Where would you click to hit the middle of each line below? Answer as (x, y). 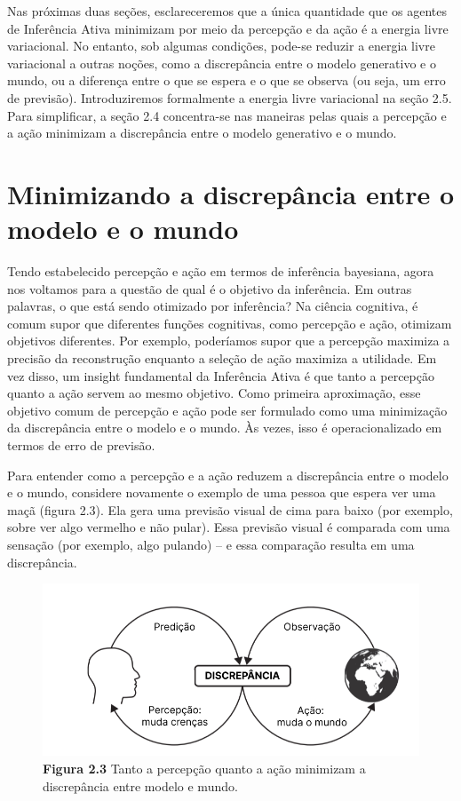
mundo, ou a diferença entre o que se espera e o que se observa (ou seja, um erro (227, 80)
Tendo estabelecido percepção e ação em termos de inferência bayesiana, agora (221, 271)
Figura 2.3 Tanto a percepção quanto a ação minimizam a (204, 769)
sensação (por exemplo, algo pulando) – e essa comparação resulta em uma (211, 544)
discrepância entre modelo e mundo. (140, 785)
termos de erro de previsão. (81, 445)
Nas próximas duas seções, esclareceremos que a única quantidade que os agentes (227, 11)
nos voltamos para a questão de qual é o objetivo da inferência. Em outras (210, 288)
